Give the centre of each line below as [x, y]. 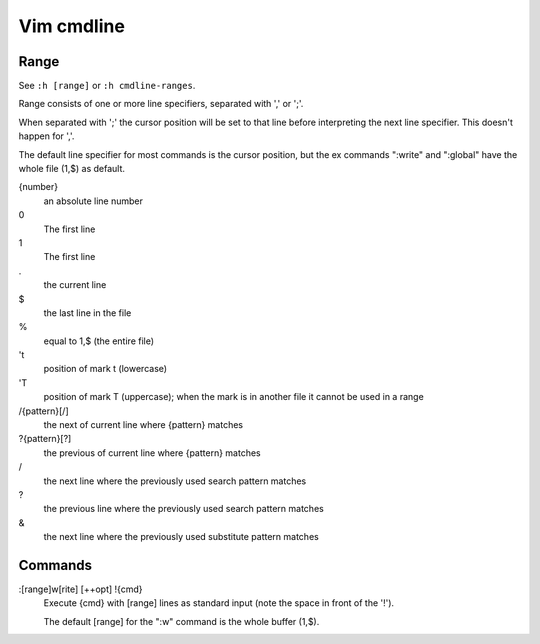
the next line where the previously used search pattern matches [175, 481]
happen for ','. [46, 136]
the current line [75, 285]
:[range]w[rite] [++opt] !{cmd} [80, 589]
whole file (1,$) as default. [71, 169]
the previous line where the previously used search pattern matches [183, 509]
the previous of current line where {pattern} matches [152, 452]
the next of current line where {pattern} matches [143, 425]
